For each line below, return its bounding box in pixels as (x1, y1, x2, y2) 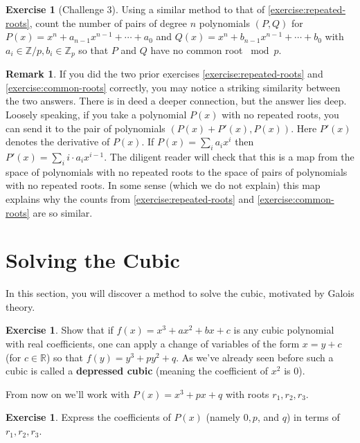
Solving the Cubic (6, 246, 180, 274)
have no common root (150, 42, 243, 57)
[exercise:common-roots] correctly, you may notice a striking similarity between (6, 80, 341, 94)
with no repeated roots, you (222, 107, 339, 122)
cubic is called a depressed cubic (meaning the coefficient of (6, 363, 269, 378)
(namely (206, 410, 240, 424)
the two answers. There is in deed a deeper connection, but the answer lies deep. (6, 93, 347, 108)
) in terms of (286, 410, 340, 424)
